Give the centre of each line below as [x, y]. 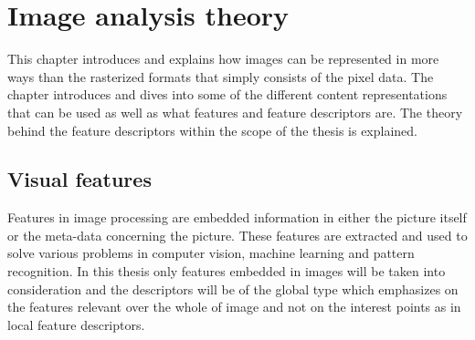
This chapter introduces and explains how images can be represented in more [223, 59]
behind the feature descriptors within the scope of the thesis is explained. [212, 130]
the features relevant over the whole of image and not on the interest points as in [234, 307]
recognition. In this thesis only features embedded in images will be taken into [227, 271]
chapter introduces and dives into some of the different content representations [227, 94]
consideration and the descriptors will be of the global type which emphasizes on [233, 288]
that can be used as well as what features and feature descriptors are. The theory [235, 112]
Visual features [79, 179]
